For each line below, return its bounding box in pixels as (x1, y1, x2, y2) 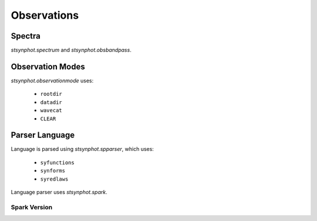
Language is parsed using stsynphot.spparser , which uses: (11, 146, 154, 153)
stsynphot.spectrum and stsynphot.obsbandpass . (11, 47, 131, 54)
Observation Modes (11, 61, 85, 71)
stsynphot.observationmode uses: (11, 77, 94, 84)
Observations (11, 9, 79, 22)
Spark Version (11, 203, 53, 211)
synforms (40, 167, 66, 174)
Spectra (11, 31, 41, 41)
